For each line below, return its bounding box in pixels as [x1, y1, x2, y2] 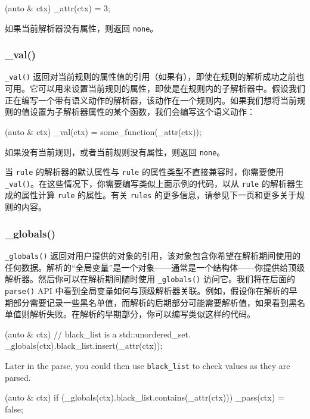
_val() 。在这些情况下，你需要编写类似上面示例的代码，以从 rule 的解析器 [5, 177, 295, 189]
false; [5, 402, 23, 415]
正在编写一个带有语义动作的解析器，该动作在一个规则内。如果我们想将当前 [5, 93, 297, 106]
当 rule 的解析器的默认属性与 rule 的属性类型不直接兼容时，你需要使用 [5, 165, 284, 178]
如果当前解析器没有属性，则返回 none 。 [5, 21, 159, 34]
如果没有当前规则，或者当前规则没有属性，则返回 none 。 [5, 145, 225, 158]
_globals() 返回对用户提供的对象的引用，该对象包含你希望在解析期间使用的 [5, 249, 301, 261]
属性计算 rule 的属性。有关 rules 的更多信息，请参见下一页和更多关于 [21, 189, 297, 201]
